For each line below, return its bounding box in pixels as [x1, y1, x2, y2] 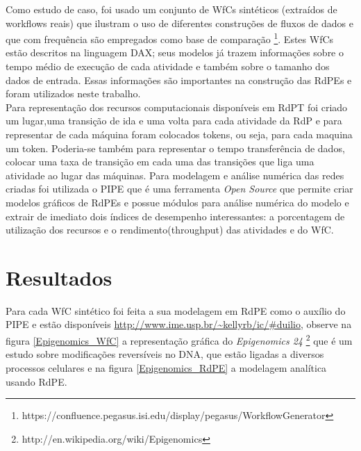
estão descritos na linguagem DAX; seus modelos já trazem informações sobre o [6, 45, 344, 60]
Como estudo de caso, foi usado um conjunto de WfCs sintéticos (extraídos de [6, 2, 337, 16]
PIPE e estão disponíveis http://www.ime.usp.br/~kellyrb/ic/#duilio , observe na [6, 317, 352, 331]
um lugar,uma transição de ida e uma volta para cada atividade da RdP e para [6, 113, 342, 128]
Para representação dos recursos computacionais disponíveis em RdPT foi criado [6, 99, 348, 114]
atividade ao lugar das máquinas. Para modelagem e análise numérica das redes [6, 167, 344, 182]
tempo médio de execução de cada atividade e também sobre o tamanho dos [6, 59, 330, 74]
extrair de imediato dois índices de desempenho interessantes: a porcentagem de [6, 208, 345, 223]
